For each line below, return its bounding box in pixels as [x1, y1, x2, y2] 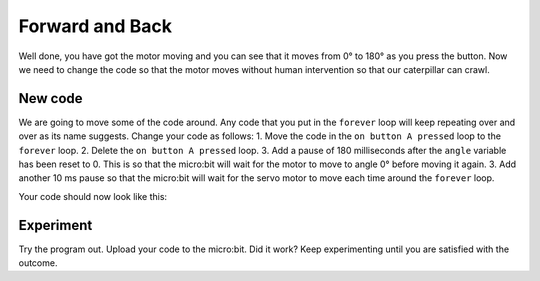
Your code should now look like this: [18, 190, 168, 202]
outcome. [18, 257, 58, 269]
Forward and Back [18, 15, 172, 37]
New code [18, 90, 84, 107]
